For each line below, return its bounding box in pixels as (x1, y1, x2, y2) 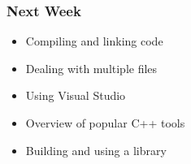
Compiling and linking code (25, 32, 163, 50)
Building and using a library (25, 141, 167, 158)
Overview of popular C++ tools (25, 114, 185, 131)
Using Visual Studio (25, 87, 126, 104)
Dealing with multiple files (25, 59, 158, 76)
